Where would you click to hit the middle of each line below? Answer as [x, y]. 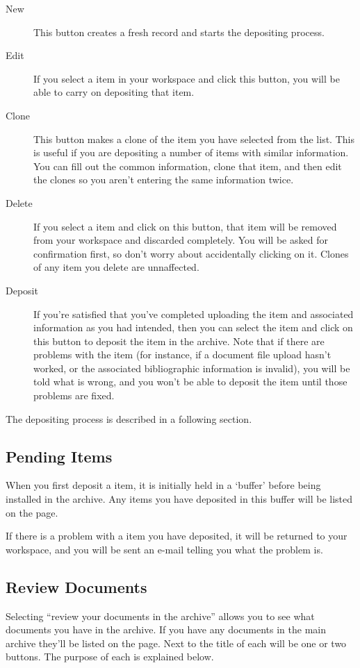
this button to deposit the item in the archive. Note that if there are [179, 341]
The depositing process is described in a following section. [129, 418]
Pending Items [59, 456]
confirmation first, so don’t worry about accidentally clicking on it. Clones [191, 253]
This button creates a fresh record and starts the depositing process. [179, 32]
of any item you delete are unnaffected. [116, 267]
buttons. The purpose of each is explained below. [110, 657]
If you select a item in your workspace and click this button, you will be [187, 78]
